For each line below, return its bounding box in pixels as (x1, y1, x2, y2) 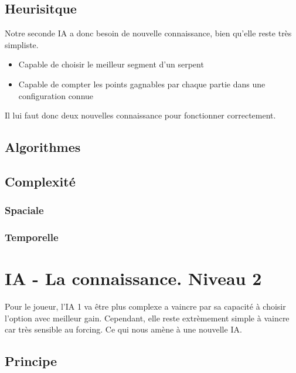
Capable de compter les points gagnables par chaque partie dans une (18, 77, 266, 90)
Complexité (5, 172, 76, 190)
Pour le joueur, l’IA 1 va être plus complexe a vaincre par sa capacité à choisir (5, 300, 286, 313)
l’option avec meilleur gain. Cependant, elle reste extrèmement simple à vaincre (5, 311, 290, 324)
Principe (5, 352, 57, 370)
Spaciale (5, 203, 44, 218)
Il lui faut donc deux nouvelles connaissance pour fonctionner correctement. (5, 109, 276, 121)
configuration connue (18, 89, 94, 101)
